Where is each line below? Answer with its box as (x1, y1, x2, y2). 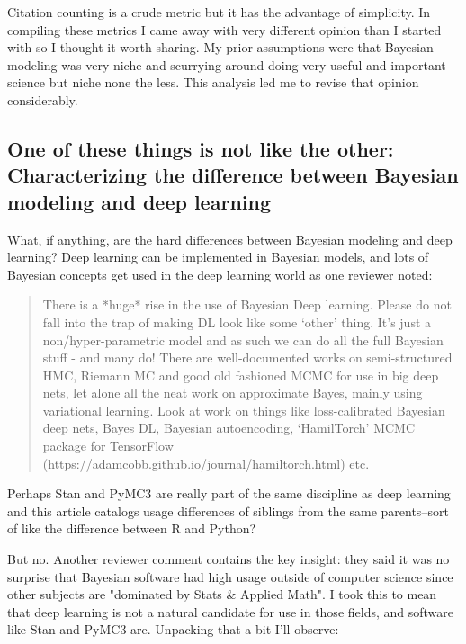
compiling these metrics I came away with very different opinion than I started (7, 20, 442, 39)
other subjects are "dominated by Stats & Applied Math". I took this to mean (7, 585, 437, 604)
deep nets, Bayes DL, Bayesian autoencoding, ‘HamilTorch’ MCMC (42, 418, 416, 437)
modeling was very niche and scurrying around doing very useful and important (7, 55, 446, 74)
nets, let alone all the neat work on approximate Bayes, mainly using (42, 383, 423, 402)
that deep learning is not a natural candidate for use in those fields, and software (7, 602, 454, 621)
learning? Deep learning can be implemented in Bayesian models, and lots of (7, 247, 429, 266)
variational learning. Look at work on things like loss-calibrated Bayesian (42, 400, 445, 419)
